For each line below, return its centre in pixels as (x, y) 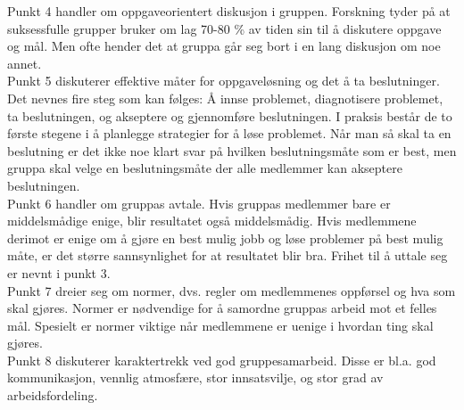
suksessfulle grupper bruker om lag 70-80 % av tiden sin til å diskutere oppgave (224, 28)
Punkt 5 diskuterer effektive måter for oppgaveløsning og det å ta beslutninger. (224, 81)
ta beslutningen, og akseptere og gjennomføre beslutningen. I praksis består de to (230, 115)
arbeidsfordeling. (53, 395)
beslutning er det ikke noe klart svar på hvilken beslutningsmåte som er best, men (232, 150)
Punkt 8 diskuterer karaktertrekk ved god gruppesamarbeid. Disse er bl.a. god (222, 360)
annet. (25, 63)
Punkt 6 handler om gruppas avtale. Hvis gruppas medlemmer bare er (199, 203)
